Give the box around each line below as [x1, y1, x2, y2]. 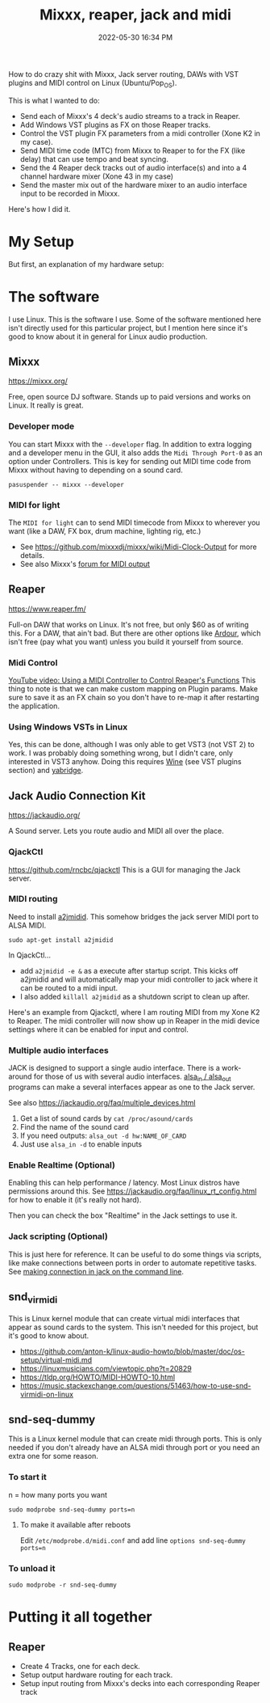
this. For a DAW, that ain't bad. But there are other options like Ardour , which [8, 628, 261, 638]
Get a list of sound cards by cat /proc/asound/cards [19, 1113, 193, 1123]
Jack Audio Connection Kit [8, 788, 146, 802]
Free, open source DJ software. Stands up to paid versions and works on [8, 392, 251, 402]
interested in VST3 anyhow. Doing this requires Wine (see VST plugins [8, 757, 242, 767]
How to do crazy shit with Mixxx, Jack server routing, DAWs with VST [8, 69, 239, 78]
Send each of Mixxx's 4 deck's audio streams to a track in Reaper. [19, 111, 240, 120]
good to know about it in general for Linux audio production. [8, 332, 208, 341]
